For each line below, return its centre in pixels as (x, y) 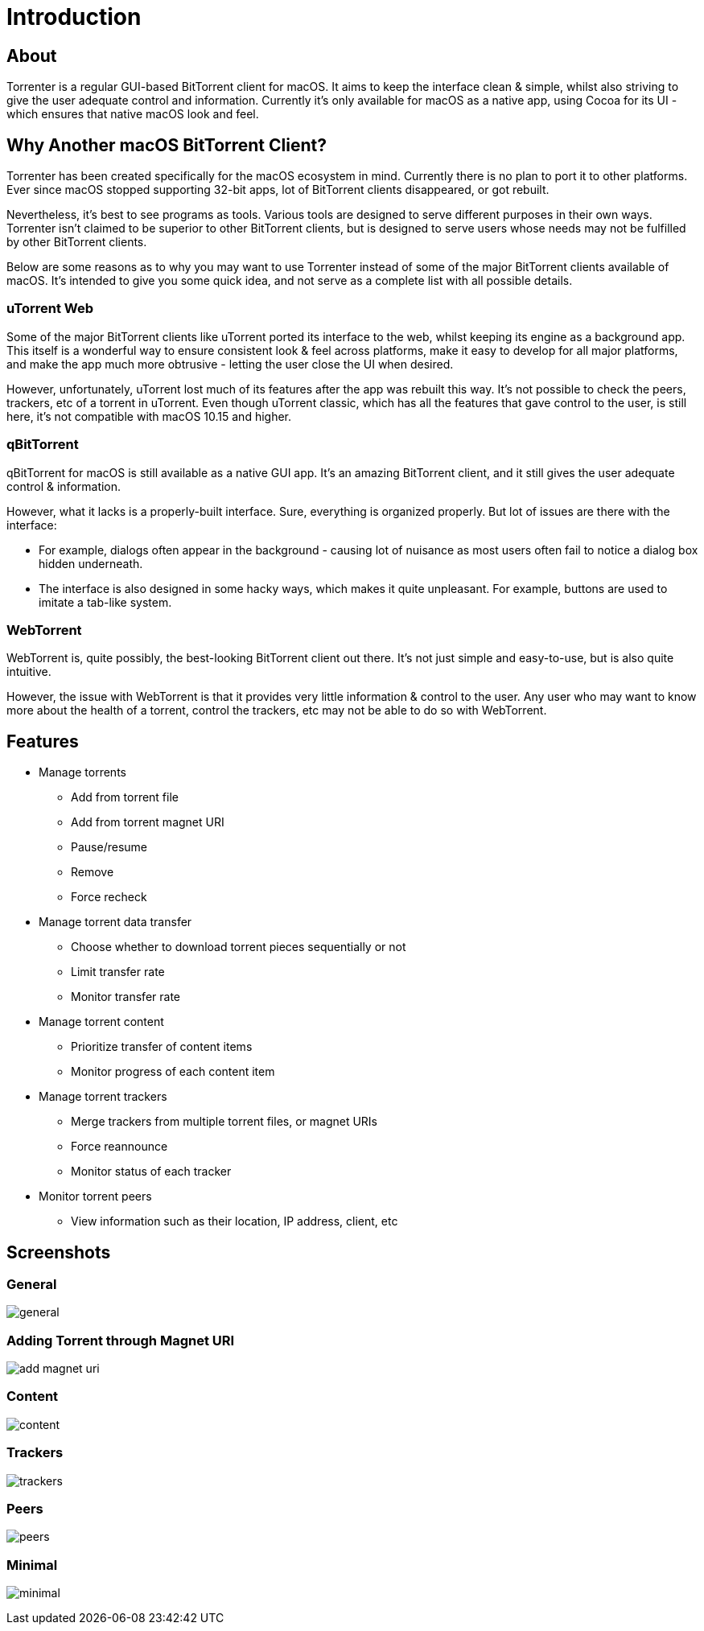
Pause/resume (109, 847)
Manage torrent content (101, 1022)
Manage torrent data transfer (115, 922)
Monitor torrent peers (95, 1196)
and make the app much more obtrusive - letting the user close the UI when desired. (230, 364)
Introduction (74, 17)
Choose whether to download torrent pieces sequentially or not (239, 947)
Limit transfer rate (118, 972)
